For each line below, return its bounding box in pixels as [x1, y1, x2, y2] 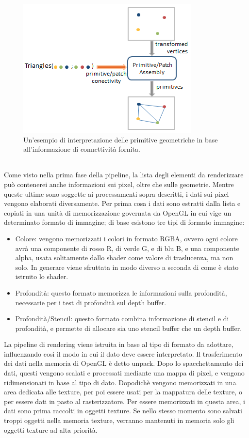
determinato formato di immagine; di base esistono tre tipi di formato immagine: [4, 217, 245, 227]
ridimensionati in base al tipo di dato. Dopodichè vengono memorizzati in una [4, 377, 236, 387]
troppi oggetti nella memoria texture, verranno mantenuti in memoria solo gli [4, 415, 234, 425]
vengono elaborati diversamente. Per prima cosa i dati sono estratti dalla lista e [4, 198, 241, 208]
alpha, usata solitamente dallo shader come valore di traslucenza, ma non [15, 252, 233, 263]
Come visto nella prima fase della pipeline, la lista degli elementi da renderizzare [4, 170, 244, 180]
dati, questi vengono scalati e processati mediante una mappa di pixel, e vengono [4, 368, 245, 378]
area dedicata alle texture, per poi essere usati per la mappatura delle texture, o [4, 387, 242, 397]
